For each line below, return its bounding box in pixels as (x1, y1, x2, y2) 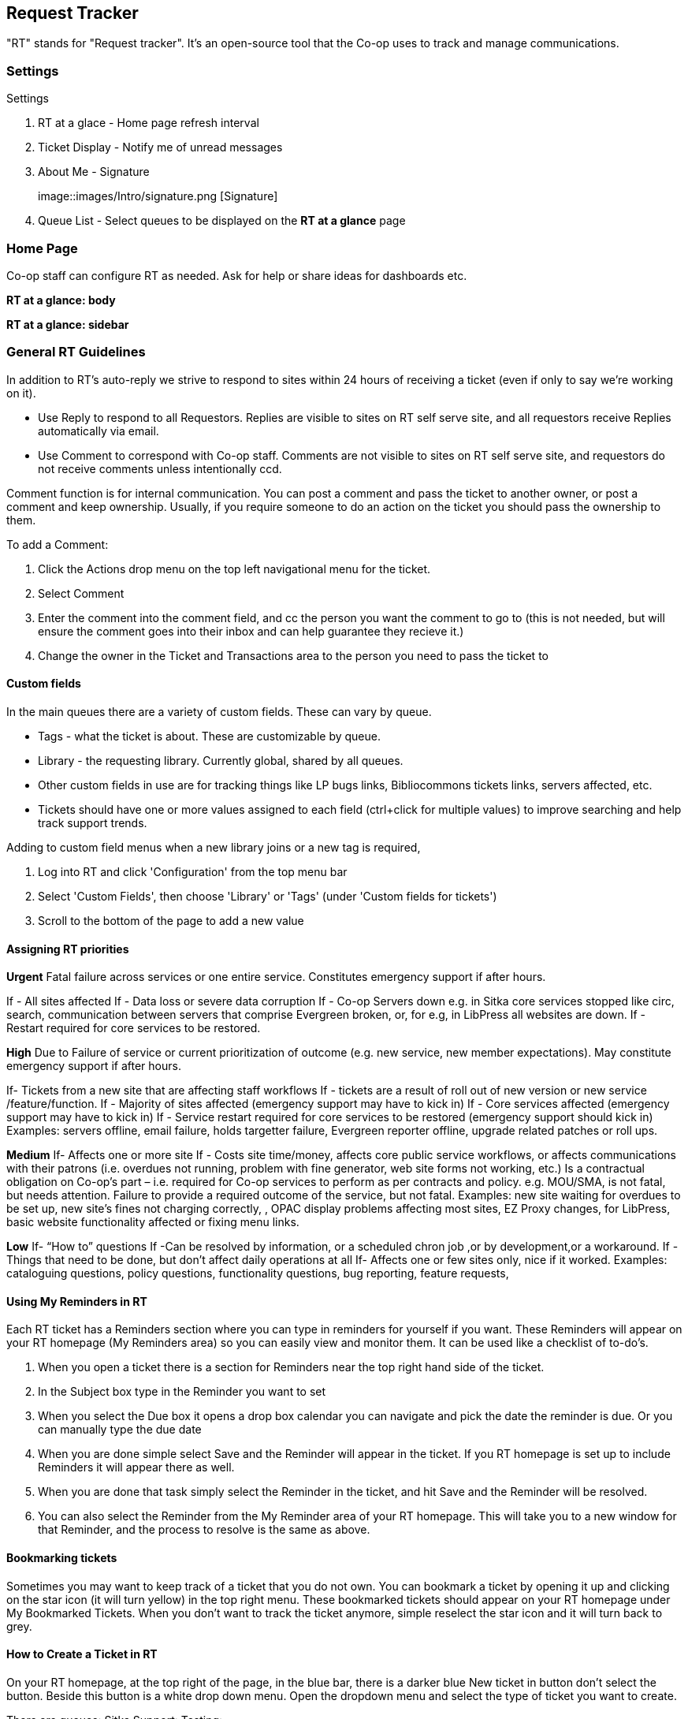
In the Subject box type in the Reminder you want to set (38, 1385, 326, 1399)
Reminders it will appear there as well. (38, 1460, 235, 1475)
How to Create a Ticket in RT (6, 1647, 158, 1661)
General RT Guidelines (6, 344, 146, 360)
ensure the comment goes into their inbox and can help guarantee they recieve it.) (38, 624, 464, 638)
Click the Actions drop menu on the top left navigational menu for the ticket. (38, 561, 431, 576)
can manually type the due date (38, 1423, 202, 1437)
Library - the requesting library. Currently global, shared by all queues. (38, 753, 404, 767)
